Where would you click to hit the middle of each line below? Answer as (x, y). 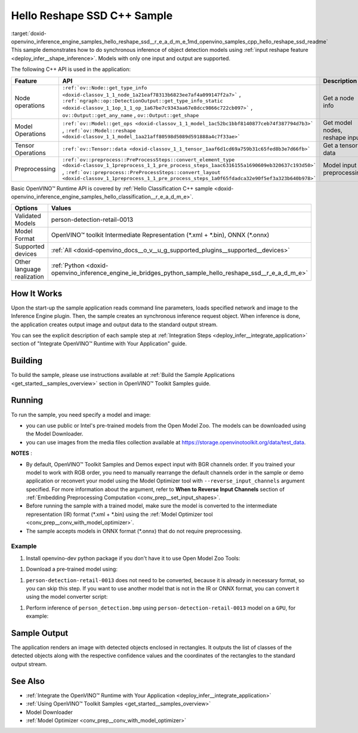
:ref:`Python (68, 265)
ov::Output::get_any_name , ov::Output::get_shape (131, 115)
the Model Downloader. (55, 434)
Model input (340, 165)
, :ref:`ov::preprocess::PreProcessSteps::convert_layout (141, 172)
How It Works (37, 293)
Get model (338, 122)
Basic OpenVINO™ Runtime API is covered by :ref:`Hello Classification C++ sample (112, 188)
